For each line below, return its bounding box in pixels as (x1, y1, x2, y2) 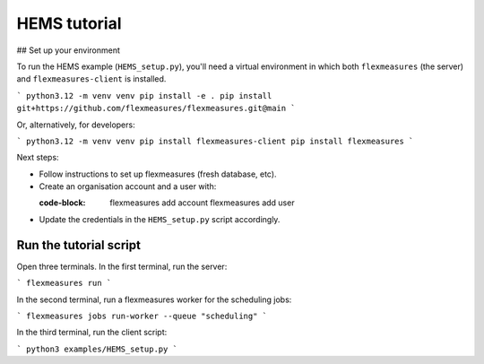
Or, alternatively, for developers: (16, 119, 135, 130)
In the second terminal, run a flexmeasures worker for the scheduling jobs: (16, 294, 292, 305)
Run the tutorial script (16, 238, 141, 253)
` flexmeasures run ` (16, 278, 112, 289)
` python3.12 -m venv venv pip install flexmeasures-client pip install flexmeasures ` (16, 135, 414, 146)
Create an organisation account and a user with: (39, 181, 217, 192)
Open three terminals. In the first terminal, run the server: (16, 261, 228, 272)
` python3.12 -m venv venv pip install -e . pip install (16, 91, 272, 100)
